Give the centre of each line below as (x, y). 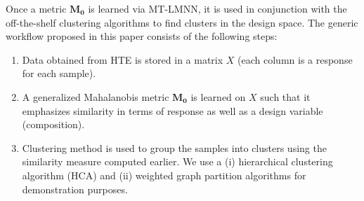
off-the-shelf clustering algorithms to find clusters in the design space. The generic (182, 22)
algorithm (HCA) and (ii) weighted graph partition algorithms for (164, 175)
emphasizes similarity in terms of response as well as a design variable (173, 110)
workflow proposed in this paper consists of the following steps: (142, 36)
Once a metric (36, 8)
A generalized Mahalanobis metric (96, 96)
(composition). (53, 124)
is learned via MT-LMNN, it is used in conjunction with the (217, 8)
